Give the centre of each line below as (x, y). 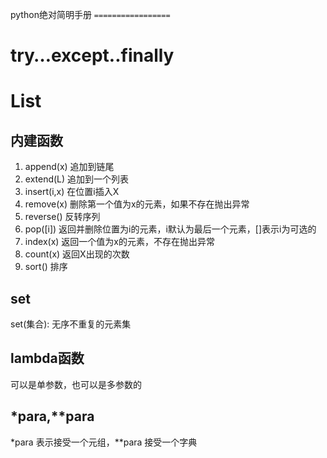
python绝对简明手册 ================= (90, 14)
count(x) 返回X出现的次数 (77, 254)
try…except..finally (92, 55)
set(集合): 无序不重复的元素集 (71, 324)
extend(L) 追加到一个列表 (77, 179)
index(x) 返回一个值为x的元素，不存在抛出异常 (119, 242)
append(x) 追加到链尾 (69, 167)
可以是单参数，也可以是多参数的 (76, 384)
